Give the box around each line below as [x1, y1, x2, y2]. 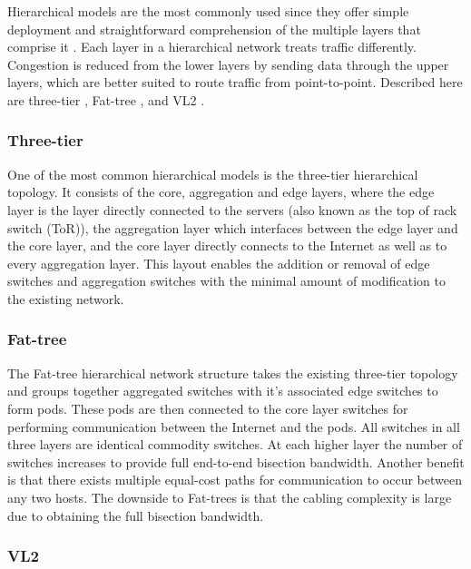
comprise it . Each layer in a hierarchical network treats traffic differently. [7, 37, 417, 56]
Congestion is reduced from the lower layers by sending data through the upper [7, 54, 449, 74]
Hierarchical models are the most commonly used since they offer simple [7, 2, 409, 20]
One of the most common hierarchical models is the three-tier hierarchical [7, 164, 418, 183]
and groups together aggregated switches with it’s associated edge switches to [7, 381, 438, 400]
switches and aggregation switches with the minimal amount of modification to [7, 271, 446, 290]
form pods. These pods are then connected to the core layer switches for [7, 398, 408, 417]
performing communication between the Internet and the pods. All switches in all [7, 417, 460, 436]
